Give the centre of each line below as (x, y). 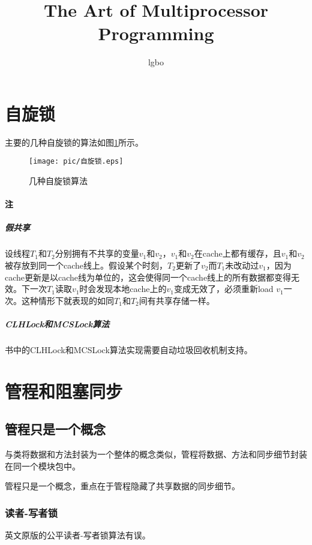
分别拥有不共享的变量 (97, 253)
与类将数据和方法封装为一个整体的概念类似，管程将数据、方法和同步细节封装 (156, 454)
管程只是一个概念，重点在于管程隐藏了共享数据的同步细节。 (122, 486)
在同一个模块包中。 (43, 466)
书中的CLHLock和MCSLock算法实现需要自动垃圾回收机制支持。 (129, 349)
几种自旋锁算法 (58, 181)
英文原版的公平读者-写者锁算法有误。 (78, 535)
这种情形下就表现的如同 (67, 300)
